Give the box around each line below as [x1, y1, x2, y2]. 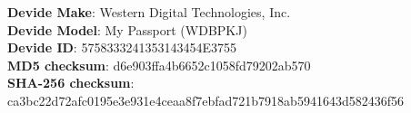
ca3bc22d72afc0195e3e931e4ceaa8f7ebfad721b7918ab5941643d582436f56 [7, 90, 404, 109]
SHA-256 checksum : [7, 73, 135, 92]
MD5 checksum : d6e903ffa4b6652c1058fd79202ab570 [7, 55, 311, 74]
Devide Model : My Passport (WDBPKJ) [7, 20, 247, 39]
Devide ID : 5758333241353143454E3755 [7, 38, 236, 57]
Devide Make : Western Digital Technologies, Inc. [7, 3, 291, 21]
